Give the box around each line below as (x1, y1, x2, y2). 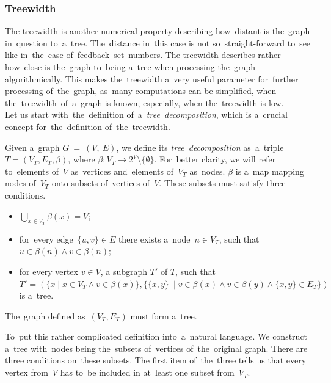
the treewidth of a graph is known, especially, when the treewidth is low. (5, 96, 284, 109)
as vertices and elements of (70, 164, 174, 177)
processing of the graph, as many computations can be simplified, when (5, 84, 277, 97)
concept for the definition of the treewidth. (5, 120, 170, 133)
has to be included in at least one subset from (60, 366, 235, 379)
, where (68, 153, 95, 166)
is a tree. (19, 289, 54, 302)
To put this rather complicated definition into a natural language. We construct (5, 330, 308, 343)
